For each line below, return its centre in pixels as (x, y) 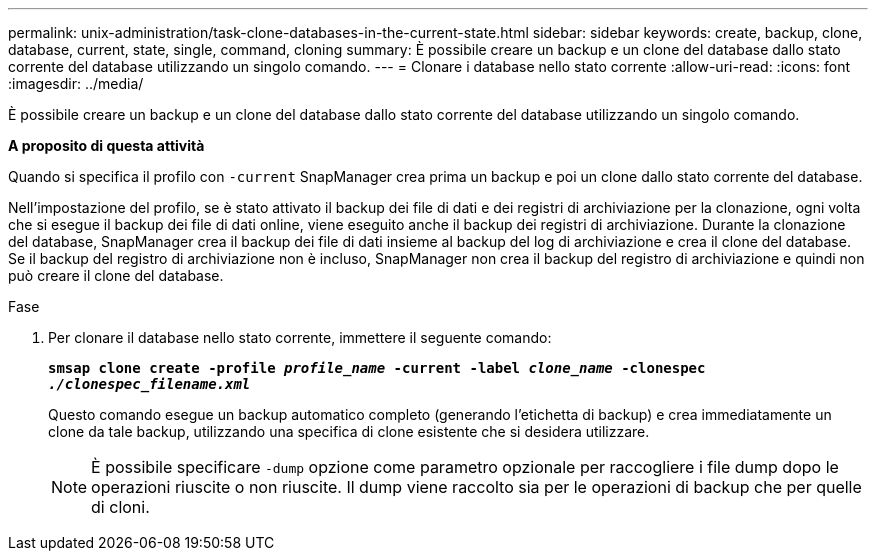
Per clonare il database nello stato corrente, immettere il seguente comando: (300, 337)
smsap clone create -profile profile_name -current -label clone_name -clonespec (377, 368)
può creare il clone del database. (116, 275)
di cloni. (120, 507)
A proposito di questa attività (106, 145)
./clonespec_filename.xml (149, 384)
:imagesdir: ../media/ (76, 83)
